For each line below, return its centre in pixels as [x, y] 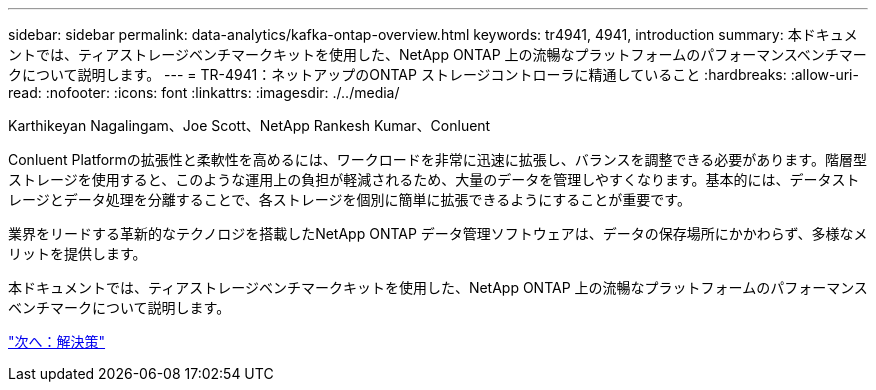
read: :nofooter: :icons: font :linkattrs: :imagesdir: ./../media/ [204, 92]
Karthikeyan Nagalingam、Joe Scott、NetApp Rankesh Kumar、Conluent [249, 125]
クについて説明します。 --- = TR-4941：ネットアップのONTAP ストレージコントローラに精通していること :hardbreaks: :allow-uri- [433, 74]
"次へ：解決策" [57, 341]
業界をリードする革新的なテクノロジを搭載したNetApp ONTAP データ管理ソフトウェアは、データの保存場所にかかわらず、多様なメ [438, 233]
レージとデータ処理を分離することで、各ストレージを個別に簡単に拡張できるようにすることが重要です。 [349, 199]
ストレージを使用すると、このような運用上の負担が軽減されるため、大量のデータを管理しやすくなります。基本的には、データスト [434, 179]
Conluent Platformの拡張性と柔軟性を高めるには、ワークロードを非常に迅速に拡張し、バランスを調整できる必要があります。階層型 [437, 159]
